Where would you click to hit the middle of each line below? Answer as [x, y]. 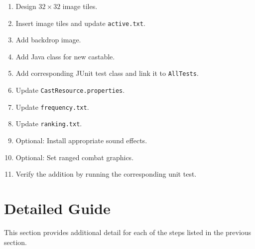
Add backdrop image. [48, 40]
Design [26, 6]
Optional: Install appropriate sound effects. [81, 140]
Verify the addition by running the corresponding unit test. [106, 174]
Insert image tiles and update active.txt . [80, 23]
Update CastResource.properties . [70, 90]
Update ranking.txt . [49, 124]
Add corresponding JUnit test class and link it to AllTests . [107, 73]
